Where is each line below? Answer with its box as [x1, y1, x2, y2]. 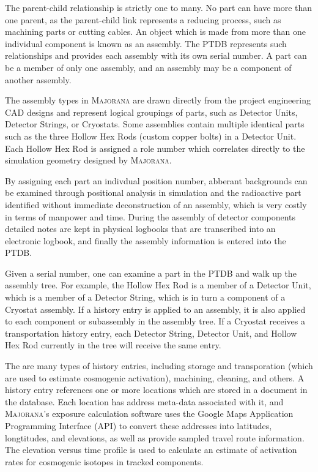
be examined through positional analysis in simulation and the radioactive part [5, 186, 301, 199]
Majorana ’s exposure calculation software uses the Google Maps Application [5, 407, 294, 420]
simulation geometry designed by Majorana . [5, 154, 172, 167]
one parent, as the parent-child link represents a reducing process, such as [5, 13, 281, 26]
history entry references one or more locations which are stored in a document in [5, 383, 308, 396]
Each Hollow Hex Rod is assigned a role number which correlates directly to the [5, 141, 305, 154]
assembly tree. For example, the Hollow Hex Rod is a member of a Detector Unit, [5, 279, 311, 291]
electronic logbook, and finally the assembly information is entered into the [5, 234, 286, 247]
